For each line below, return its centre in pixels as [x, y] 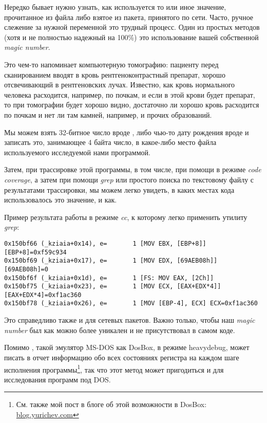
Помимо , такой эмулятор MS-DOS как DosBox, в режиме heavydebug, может [127, 347]
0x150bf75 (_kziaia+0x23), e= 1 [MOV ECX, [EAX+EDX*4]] [113, 287]
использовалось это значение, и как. [61, 200]
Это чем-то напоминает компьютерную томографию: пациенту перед [111, 64]
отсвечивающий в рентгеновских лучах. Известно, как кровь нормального [120, 85]
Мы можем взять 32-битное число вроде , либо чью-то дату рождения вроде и [127, 132]
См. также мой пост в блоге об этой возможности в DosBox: [111, 404]
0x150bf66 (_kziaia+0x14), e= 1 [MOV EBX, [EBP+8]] [105, 243]
